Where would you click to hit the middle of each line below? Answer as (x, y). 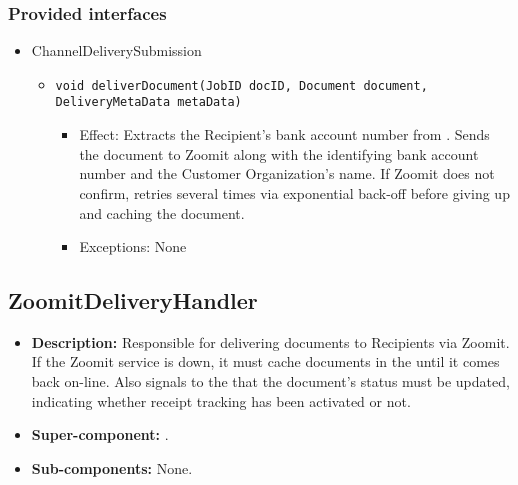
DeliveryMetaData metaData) (148, 102)
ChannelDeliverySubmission (116, 50)
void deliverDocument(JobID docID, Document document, (241, 85)
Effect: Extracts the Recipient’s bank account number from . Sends (284, 134)
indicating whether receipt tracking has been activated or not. (221, 400)
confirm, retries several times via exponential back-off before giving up (294, 192)
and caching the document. (162, 212)
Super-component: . (100, 434)
